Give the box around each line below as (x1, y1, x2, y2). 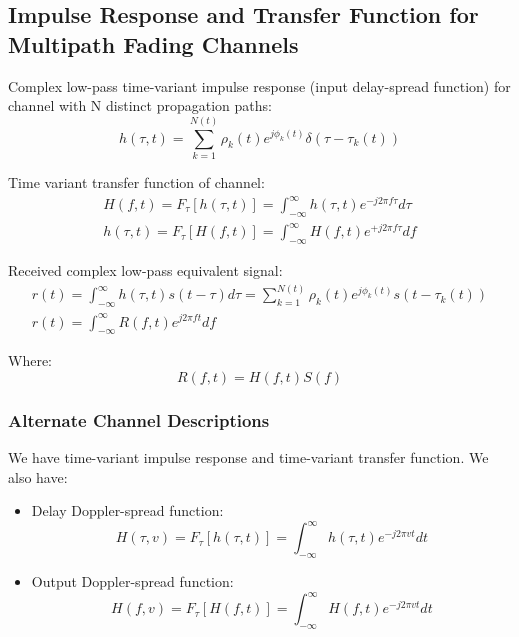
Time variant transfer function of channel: (8, 171, 265, 192)
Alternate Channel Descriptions (8, 407, 270, 432)
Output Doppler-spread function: (31, 571, 234, 592)
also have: (8, 466, 68, 487)
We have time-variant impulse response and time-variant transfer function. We (8, 447, 489, 468)
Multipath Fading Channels (8, 28, 299, 59)
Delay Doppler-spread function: (31, 500, 224, 521)
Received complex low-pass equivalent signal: (8, 260, 283, 281)
